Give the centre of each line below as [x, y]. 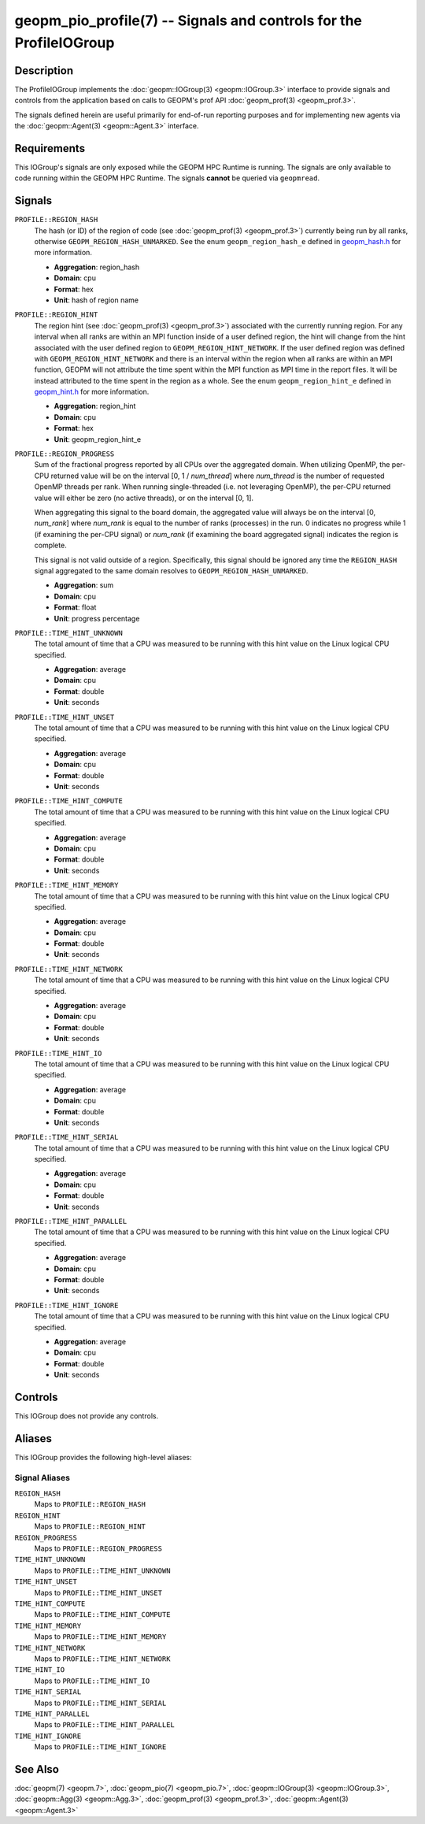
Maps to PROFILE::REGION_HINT [90, 1526]
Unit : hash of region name [96, 300]
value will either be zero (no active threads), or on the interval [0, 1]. [144, 498]
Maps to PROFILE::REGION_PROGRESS [98, 1548]
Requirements [50, 148]
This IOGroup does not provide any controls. [87, 1416]
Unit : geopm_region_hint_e [98, 439]
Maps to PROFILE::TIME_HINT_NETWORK [102, 1659]
